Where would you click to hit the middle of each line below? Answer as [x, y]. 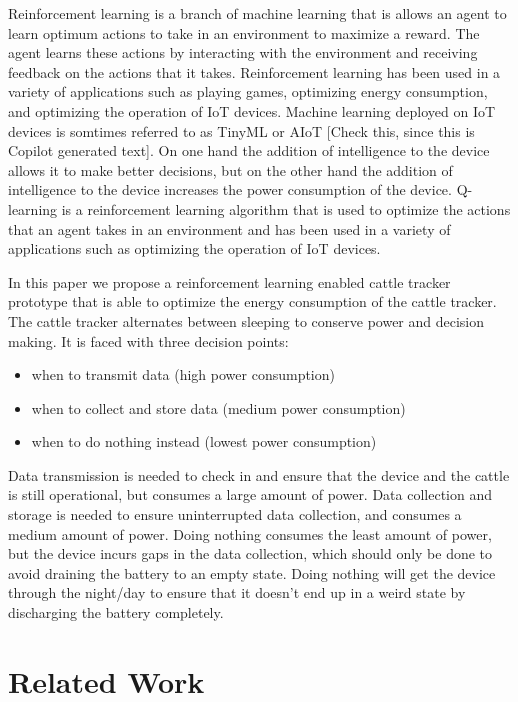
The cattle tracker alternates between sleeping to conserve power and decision [246, 320]
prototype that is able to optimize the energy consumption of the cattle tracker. [252, 301]
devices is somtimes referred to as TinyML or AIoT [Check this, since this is [241, 130]
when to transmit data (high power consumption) [183, 374]
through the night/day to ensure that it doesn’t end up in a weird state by [237, 592]
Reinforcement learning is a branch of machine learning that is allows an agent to [257, 13]
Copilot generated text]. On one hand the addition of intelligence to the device [249, 150]
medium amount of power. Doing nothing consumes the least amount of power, [250, 533]
